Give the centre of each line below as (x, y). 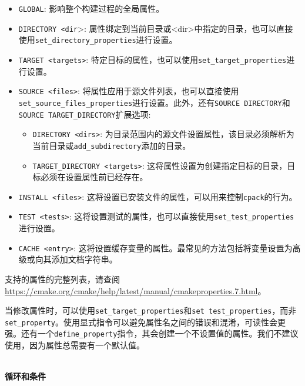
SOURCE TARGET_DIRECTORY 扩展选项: (85, 114)
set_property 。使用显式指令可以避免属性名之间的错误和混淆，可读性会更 (145, 322)
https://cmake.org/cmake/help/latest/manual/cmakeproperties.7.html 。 (135, 290)
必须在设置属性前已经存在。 (94, 177)
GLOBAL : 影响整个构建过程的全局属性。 (91, 8)
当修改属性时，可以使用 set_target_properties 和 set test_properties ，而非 (151, 310)
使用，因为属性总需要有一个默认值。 (75, 345)
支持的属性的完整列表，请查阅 (62, 279)
